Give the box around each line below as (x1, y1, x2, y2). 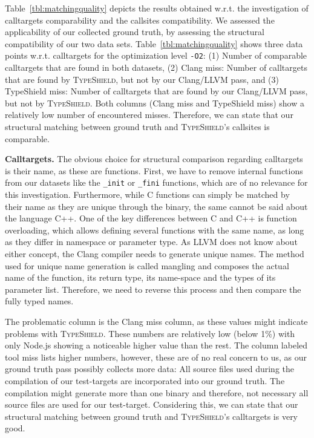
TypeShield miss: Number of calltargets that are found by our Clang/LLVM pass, (5, 85, 308, 97)
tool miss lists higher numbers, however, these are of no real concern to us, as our (5, 350, 307, 363)
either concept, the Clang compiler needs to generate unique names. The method (5, 247, 304, 260)
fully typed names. (5, 295, 74, 307)
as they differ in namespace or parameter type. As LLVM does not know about (5, 235, 298, 248)
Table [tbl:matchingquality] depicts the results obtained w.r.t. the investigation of (5, 2, 309, 14)
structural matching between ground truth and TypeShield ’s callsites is (5, 120, 270, 132)
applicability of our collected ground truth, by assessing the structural (5, 25, 264, 38)
